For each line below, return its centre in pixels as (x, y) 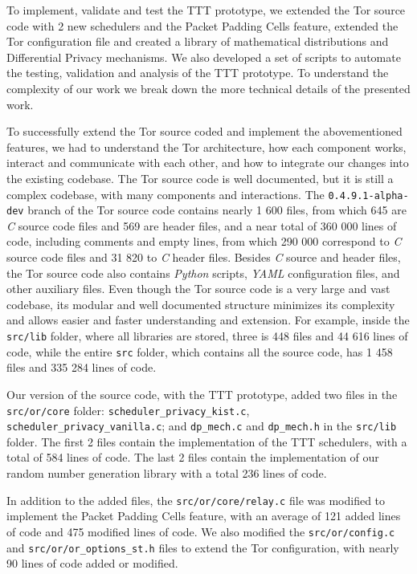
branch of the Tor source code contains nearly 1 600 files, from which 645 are (217, 210)
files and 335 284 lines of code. (82, 367)
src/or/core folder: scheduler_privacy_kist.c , (128, 410)
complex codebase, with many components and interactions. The (166, 194)
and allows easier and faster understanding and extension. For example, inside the (208, 320)
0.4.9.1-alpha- (368, 195)
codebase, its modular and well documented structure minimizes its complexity (201, 304)
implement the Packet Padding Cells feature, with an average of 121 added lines (204, 516)
